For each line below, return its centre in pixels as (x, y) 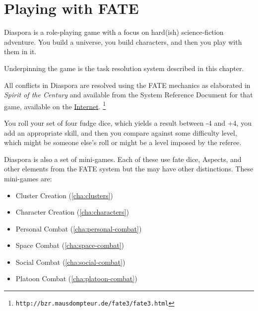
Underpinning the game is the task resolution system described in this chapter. (124, 68)
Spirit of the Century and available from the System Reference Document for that (129, 95)
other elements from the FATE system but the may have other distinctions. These (129, 169)
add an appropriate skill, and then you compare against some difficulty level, (121, 132)
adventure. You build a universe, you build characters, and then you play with (123, 41)
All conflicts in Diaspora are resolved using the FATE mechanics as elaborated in (127, 85)
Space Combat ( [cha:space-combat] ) (70, 245)
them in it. (20, 51)
